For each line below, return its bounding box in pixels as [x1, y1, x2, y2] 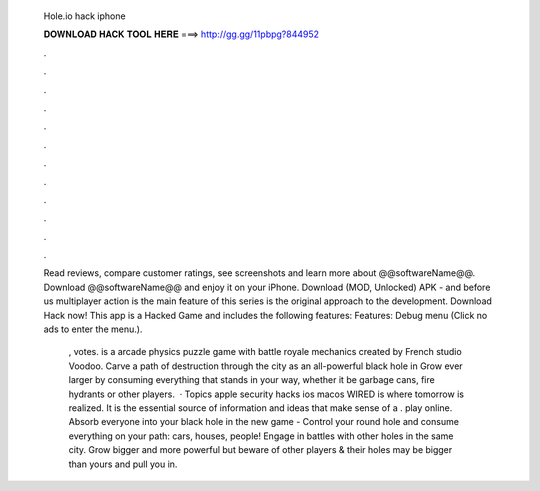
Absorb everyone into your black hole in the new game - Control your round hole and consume [68, 416, 460, 428]
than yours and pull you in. [68, 458, 178, 470]
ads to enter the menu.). [43, 323, 143, 335]
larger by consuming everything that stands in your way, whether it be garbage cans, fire [68, 374, 435, 386]
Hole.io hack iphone [43, 10, 126, 22]
